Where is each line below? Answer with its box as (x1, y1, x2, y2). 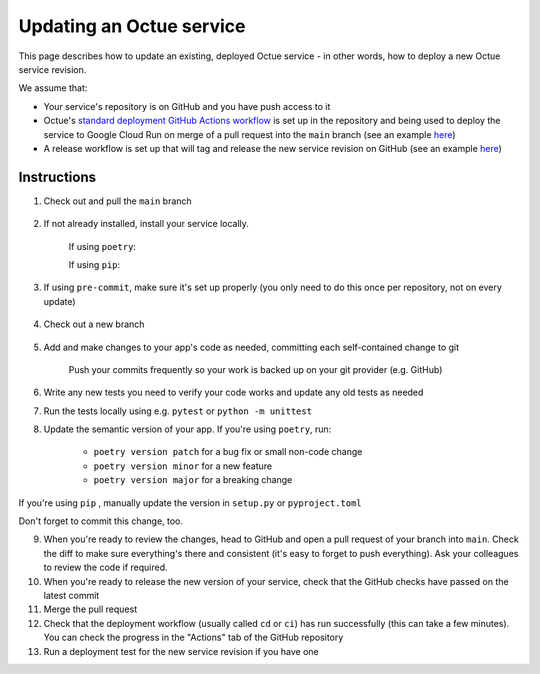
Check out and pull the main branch (43, 195, 192, 207)
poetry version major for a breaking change (93, 474, 293, 486)
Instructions (18, 168, 97, 185)
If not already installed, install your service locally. (43, 218, 250, 230)
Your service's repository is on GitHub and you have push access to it (43, 100, 331, 112)
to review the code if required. (43, 561, 169, 574)
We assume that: (18, 82, 88, 94)
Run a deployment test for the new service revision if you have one (43, 645, 319, 657)
